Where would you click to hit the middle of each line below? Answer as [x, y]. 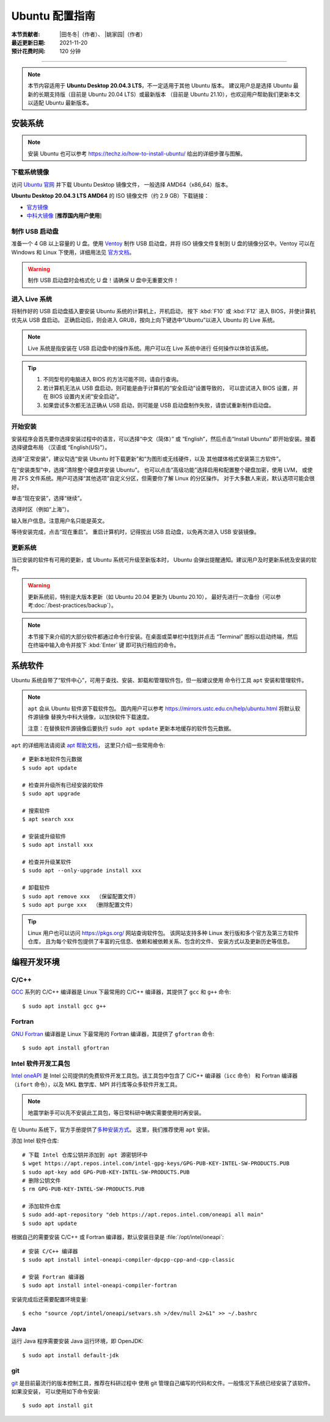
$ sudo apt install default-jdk [71, 1355]
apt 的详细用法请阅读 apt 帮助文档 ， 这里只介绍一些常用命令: [88, 745]
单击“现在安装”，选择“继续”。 [48, 498]
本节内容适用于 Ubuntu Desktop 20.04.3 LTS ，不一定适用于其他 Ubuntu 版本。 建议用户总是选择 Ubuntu [160, 86]
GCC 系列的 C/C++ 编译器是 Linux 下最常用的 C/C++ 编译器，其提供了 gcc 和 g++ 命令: [121, 992]
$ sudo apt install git [58, 1405]
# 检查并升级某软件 [47, 862]
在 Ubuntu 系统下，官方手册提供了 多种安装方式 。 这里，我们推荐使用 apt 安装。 [112, 1130]
